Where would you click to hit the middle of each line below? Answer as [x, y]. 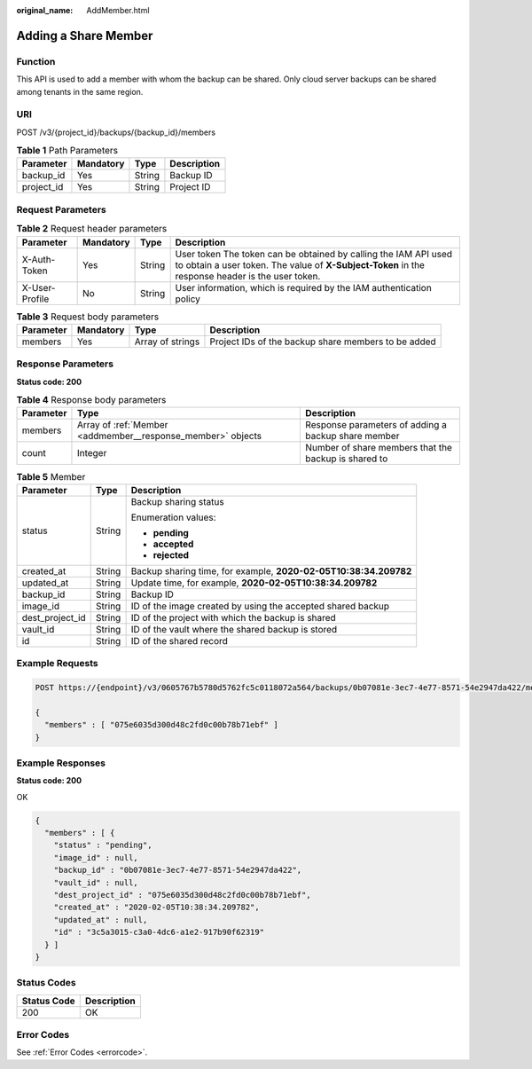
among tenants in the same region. [80, 91]
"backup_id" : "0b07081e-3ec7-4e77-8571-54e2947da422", [178, 870]
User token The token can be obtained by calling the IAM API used [313, 254]
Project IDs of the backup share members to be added [323, 342]
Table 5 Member [51, 476]
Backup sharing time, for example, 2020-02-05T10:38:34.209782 [271, 570]
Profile [35, 299]
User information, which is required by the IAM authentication [303, 287]
